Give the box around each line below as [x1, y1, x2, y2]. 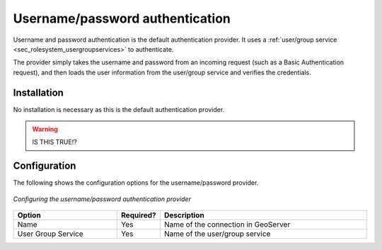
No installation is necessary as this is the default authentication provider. [13, 105, 225, 113]
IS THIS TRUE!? [32, 138, 77, 147]
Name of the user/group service [163, 229, 271, 239]
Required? [121, 210, 156, 220]
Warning [32, 125, 58, 134]
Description [163, 210, 204, 220]
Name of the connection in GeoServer [163, 220, 291, 229]
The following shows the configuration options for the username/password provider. [13, 178, 259, 187]
